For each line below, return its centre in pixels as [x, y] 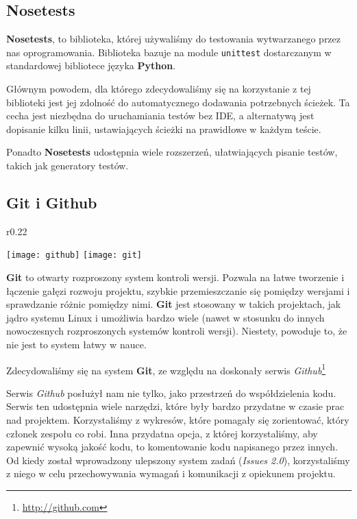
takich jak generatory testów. [67, 166]
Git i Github [52, 202]
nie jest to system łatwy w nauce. [76, 345]
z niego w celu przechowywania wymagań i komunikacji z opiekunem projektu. [171, 473]
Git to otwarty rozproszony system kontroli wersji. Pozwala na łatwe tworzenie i [175, 277]
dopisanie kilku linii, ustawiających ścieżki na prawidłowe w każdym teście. [164, 129]
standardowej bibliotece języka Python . [91, 65]
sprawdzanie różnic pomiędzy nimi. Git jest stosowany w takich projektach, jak [174, 304]
